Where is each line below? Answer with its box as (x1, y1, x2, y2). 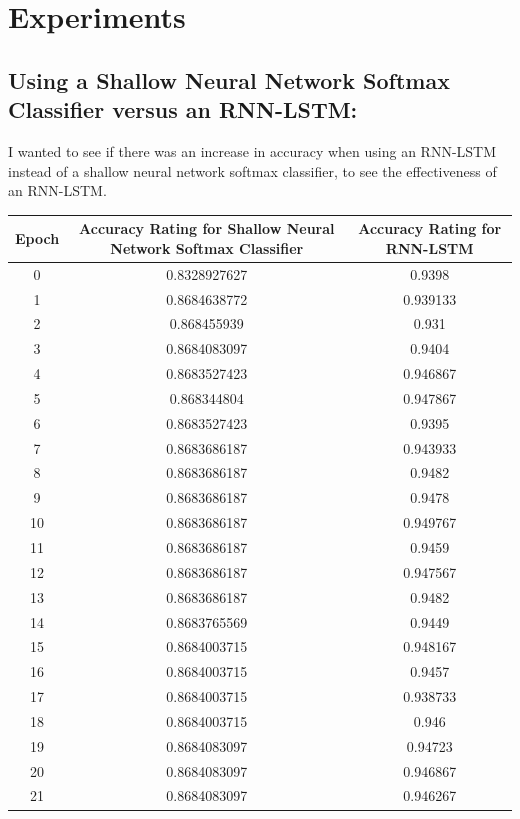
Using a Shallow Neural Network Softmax (8, 64, 450, 95)
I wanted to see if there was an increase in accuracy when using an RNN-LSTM (8, 140, 497, 161)
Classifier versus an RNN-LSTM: (8, 94, 358, 125)
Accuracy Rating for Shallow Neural (79, 218, 335, 239)
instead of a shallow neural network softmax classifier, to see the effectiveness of (8, 160, 497, 181)
